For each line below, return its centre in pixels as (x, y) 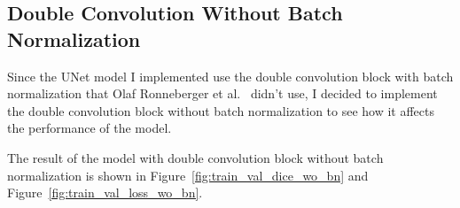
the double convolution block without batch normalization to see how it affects (221, 110)
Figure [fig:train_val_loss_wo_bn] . (105, 193)
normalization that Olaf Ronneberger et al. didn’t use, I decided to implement (222, 93)
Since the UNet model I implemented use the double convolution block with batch (230, 76)
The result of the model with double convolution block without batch (195, 157)
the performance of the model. (90, 128)
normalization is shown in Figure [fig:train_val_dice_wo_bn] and (188, 175)
